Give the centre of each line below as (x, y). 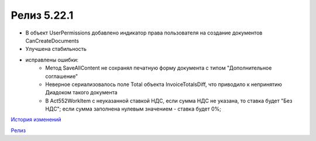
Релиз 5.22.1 (42, 15)
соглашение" (62, 76)
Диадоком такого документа (81, 92)
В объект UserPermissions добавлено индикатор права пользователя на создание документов (144, 33)
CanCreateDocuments (52, 40)
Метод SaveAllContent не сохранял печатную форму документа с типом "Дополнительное (159, 68)
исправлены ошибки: (52, 60)
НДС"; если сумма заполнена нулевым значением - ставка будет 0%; (133, 109)
